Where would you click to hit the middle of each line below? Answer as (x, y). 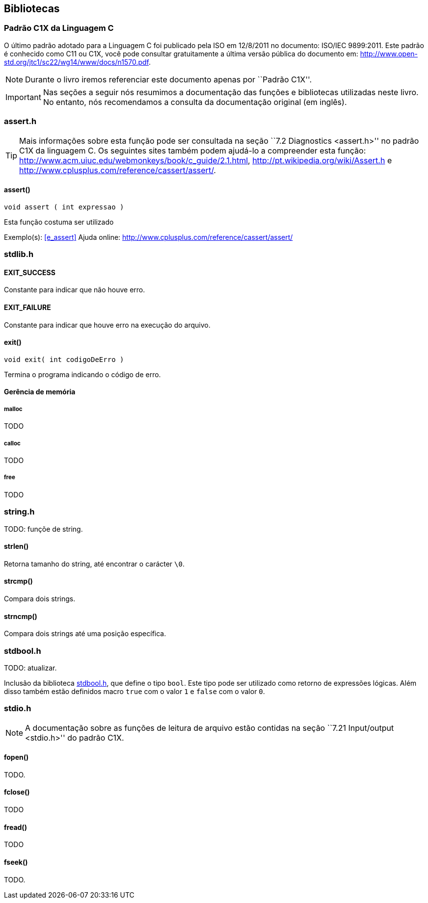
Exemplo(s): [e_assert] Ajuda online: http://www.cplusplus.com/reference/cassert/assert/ (148, 237)
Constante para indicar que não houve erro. (75, 290)
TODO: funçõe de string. (43, 529)
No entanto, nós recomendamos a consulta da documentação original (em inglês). (195, 102)
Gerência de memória (40, 392)
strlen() (16, 546)
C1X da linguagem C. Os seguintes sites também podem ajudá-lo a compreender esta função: (193, 150)
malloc (13, 409)
